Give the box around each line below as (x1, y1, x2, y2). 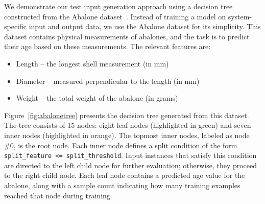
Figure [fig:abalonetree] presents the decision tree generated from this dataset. (4, 109, 249, 120)
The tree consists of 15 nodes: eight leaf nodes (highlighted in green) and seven (4, 120, 251, 130)
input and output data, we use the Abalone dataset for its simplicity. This (29, 21, 261, 32)
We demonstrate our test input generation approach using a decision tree (4, 1, 233, 11)
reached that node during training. (4, 190, 112, 200)
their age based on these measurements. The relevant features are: (4, 41, 211, 52)
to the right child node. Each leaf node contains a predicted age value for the (4, 170, 245, 180)
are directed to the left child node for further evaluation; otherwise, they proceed (4, 160, 257, 170)
